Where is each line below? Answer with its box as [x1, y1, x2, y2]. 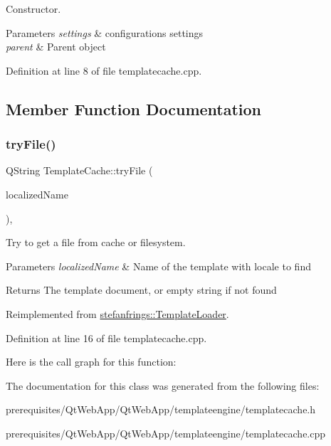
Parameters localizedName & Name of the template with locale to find [6, 258, 311, 273]
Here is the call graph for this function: [6, 354, 177, 369]
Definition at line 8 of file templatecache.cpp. [6, 63, 202, 78]
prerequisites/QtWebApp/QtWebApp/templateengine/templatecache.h [6, 402, 316, 417]
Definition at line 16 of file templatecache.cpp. [6, 330, 207, 345]
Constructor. [6, 1, 61, 16]
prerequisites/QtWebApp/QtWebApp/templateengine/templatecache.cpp [6, 425, 326, 440]
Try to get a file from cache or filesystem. [6, 235, 186, 250]
